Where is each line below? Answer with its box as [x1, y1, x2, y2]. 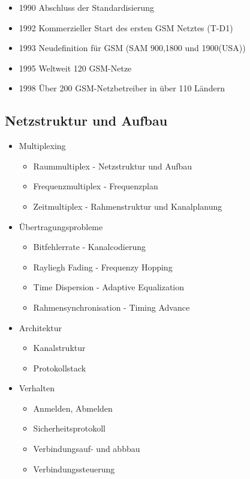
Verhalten [19, 382, 55, 394]
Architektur [19, 321, 62, 334]
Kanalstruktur [33, 341, 86, 354]
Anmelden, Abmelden [33, 401, 113, 414]
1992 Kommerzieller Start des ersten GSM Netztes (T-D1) [19, 21, 233, 34]
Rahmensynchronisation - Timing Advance [33, 301, 190, 313]
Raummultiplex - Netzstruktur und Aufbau [33, 159, 192, 172]
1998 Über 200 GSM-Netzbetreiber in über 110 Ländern [19, 82, 225, 94]
